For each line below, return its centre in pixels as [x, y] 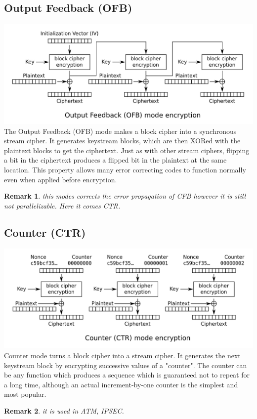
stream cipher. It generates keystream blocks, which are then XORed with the [122, 141]
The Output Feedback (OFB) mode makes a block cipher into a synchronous [120, 131]
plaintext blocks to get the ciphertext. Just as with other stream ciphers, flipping [127, 150]
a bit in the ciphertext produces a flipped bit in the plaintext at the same [115, 160]
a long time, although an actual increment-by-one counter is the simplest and [121, 384]
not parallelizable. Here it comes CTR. [62, 205]
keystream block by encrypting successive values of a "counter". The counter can [126, 365]
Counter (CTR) [45, 232]
